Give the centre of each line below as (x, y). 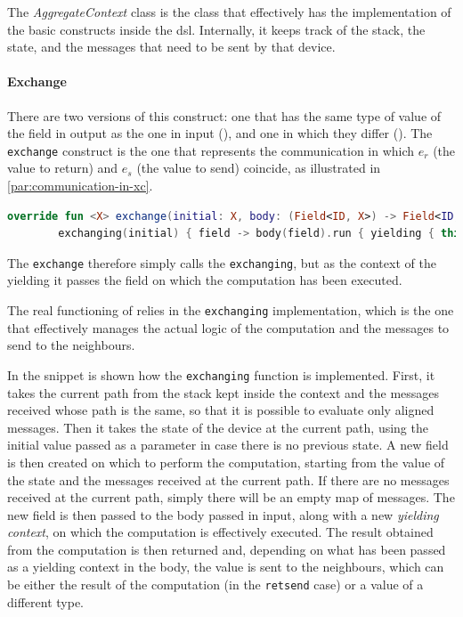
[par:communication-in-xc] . (80, 186)
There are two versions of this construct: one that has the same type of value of (224, 115)
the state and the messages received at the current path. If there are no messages (228, 479)
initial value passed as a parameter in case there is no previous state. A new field (228, 445)
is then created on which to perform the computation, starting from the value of (226, 462)
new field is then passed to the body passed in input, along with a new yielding (223, 514)
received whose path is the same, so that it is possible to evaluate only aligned (221, 410)
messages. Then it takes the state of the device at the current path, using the (218, 427)
